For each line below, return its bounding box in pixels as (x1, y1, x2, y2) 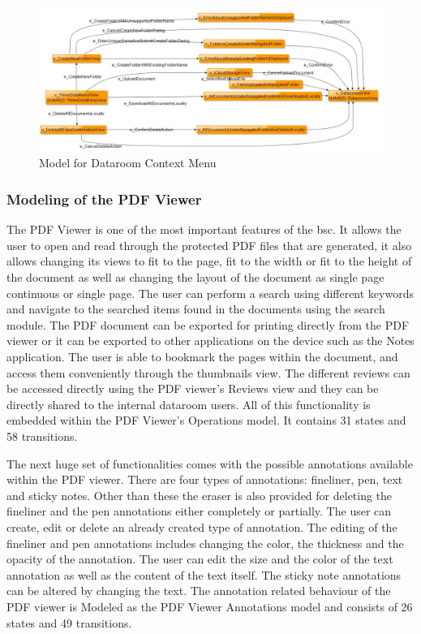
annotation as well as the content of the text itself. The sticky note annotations (6, 566, 402, 583)
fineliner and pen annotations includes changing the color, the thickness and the (6, 534, 404, 551)
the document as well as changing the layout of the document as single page (6, 269, 384, 286)
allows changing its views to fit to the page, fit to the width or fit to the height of (6, 252, 412, 270)
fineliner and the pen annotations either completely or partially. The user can (6, 502, 392, 520)
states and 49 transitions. (6, 614, 132, 631)
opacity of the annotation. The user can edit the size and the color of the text (6, 550, 393, 567)
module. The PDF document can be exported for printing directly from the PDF (6, 316, 410, 333)
